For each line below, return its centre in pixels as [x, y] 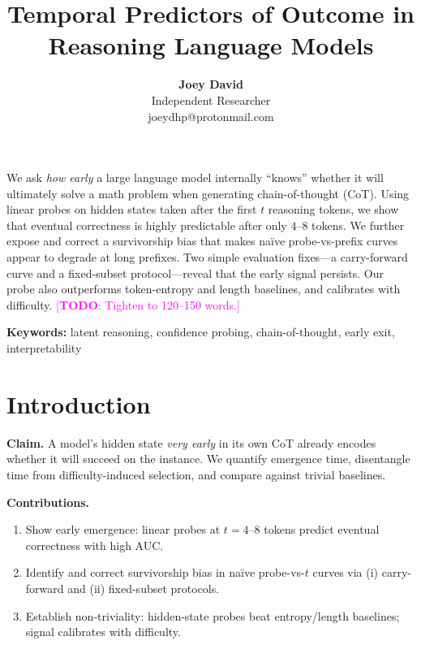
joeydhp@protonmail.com [211, 116]
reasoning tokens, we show [333, 209]
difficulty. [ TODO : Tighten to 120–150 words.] [123, 304]
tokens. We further [358, 225]
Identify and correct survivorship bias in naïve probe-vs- [165, 572]
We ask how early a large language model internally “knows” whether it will [195, 177]
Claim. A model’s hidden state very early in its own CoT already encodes [191, 442]
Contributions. [48, 502]
